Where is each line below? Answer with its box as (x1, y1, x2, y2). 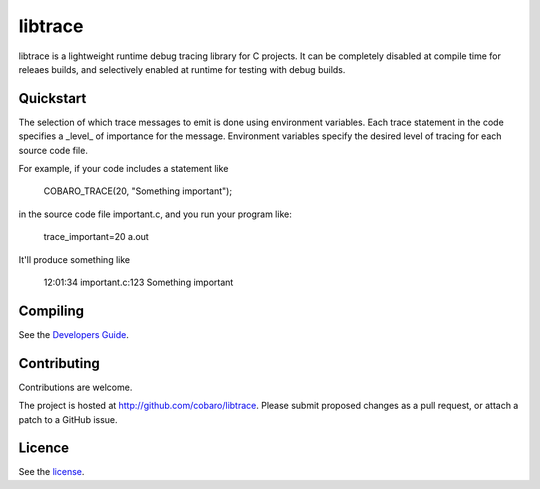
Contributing (18, 355, 100, 372)
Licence (18, 440, 70, 457)
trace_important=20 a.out (43, 231, 149, 243)
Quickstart (18, 90, 87, 107)
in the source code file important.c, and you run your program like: (18, 208, 292, 220)
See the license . (18, 466, 85, 478)
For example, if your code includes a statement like (18, 163, 229, 175)
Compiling (18, 302, 85, 319)
